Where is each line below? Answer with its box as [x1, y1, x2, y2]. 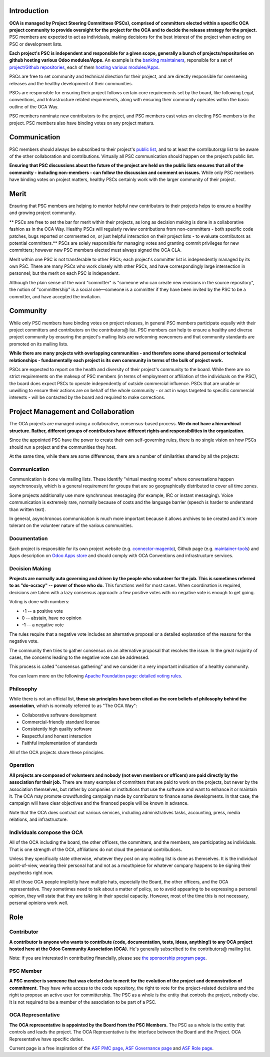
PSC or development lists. [9, 41, 62, 47]
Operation [9, 762, 34, 769]
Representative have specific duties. [9, 1036, 84, 1042]
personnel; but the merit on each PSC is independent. [9, 270, 120, 276]
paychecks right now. [9, 869, 53, 875]
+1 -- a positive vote [21, 608, 63, 614]
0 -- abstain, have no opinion [21, 615, 82, 621]
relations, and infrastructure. [9, 816, 68, 822]
